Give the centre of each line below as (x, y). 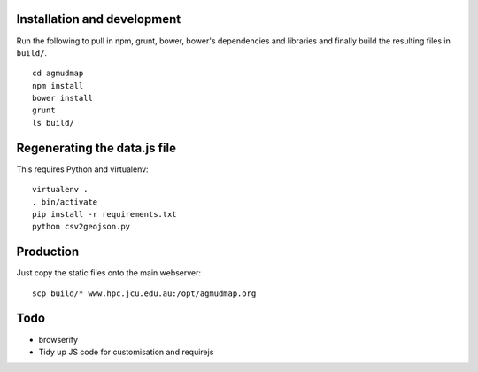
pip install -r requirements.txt (104, 214)
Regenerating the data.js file (96, 147)
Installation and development (99, 19)
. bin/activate (65, 202)
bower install (62, 98)
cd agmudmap (58, 74)
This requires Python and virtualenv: (83, 169)
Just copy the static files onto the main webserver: (109, 273)
